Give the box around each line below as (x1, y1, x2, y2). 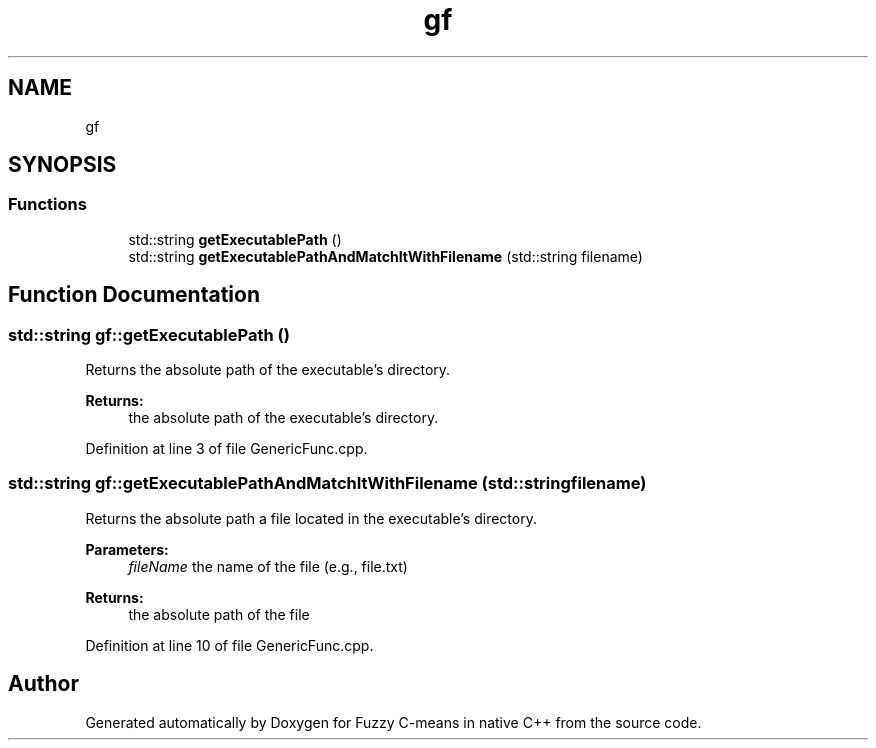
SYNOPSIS (8, 152, 117, 178)
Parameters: (85, 540, 169, 558)
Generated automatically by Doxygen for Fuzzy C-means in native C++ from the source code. (85, 713, 702, 731)
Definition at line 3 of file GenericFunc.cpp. (85, 440, 368, 458)
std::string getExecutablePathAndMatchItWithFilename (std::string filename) (128, 247, 643, 265)
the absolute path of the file (128, 605, 310, 623)
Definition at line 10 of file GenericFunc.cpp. (85, 636, 374, 654)
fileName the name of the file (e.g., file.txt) (128, 557, 408, 575)
